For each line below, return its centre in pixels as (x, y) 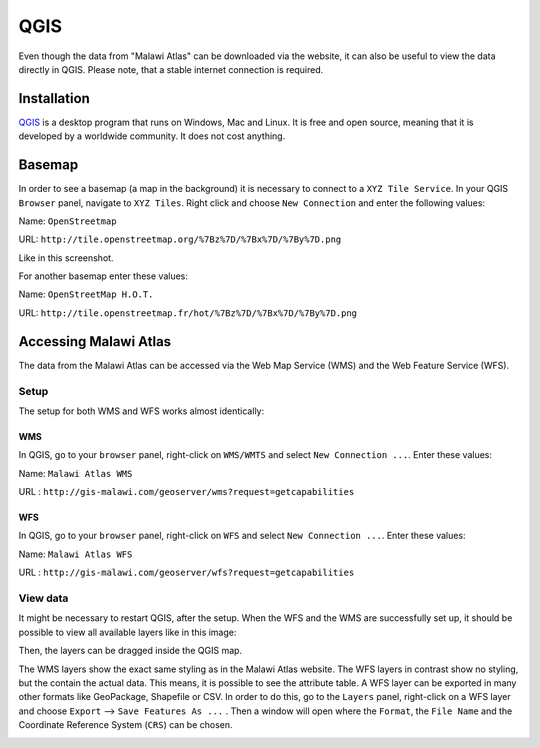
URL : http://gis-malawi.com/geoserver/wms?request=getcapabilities (186, 492)
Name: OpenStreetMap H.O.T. (86, 294)
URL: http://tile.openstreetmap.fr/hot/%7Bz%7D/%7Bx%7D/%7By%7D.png (188, 312)
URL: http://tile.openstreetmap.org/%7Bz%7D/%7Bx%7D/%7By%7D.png (180, 239)
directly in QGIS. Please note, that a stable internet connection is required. (171, 69)
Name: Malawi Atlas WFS (75, 554)
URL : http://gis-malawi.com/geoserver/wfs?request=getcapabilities (186, 572)
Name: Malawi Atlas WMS (75, 473)
